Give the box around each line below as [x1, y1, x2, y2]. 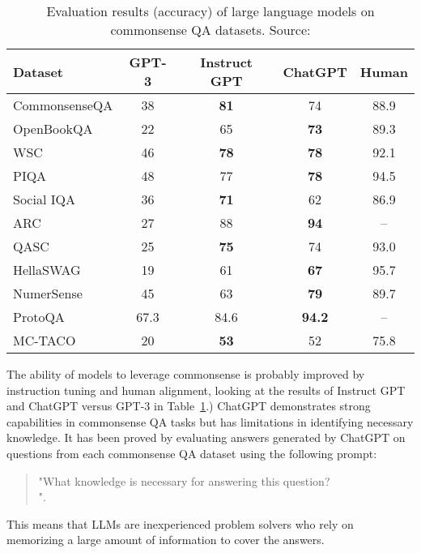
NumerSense [13, 284, 83, 302]
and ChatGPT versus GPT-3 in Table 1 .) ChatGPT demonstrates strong [6, 397, 371, 414]
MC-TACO [13, 331, 76, 349]
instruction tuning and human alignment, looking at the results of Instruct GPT [6, 381, 406, 398]
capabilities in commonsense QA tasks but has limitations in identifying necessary [6, 413, 414, 430]
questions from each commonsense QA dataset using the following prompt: [6, 444, 377, 461]
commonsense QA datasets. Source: [110, 20, 311, 39]
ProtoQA [13, 307, 65, 326]
